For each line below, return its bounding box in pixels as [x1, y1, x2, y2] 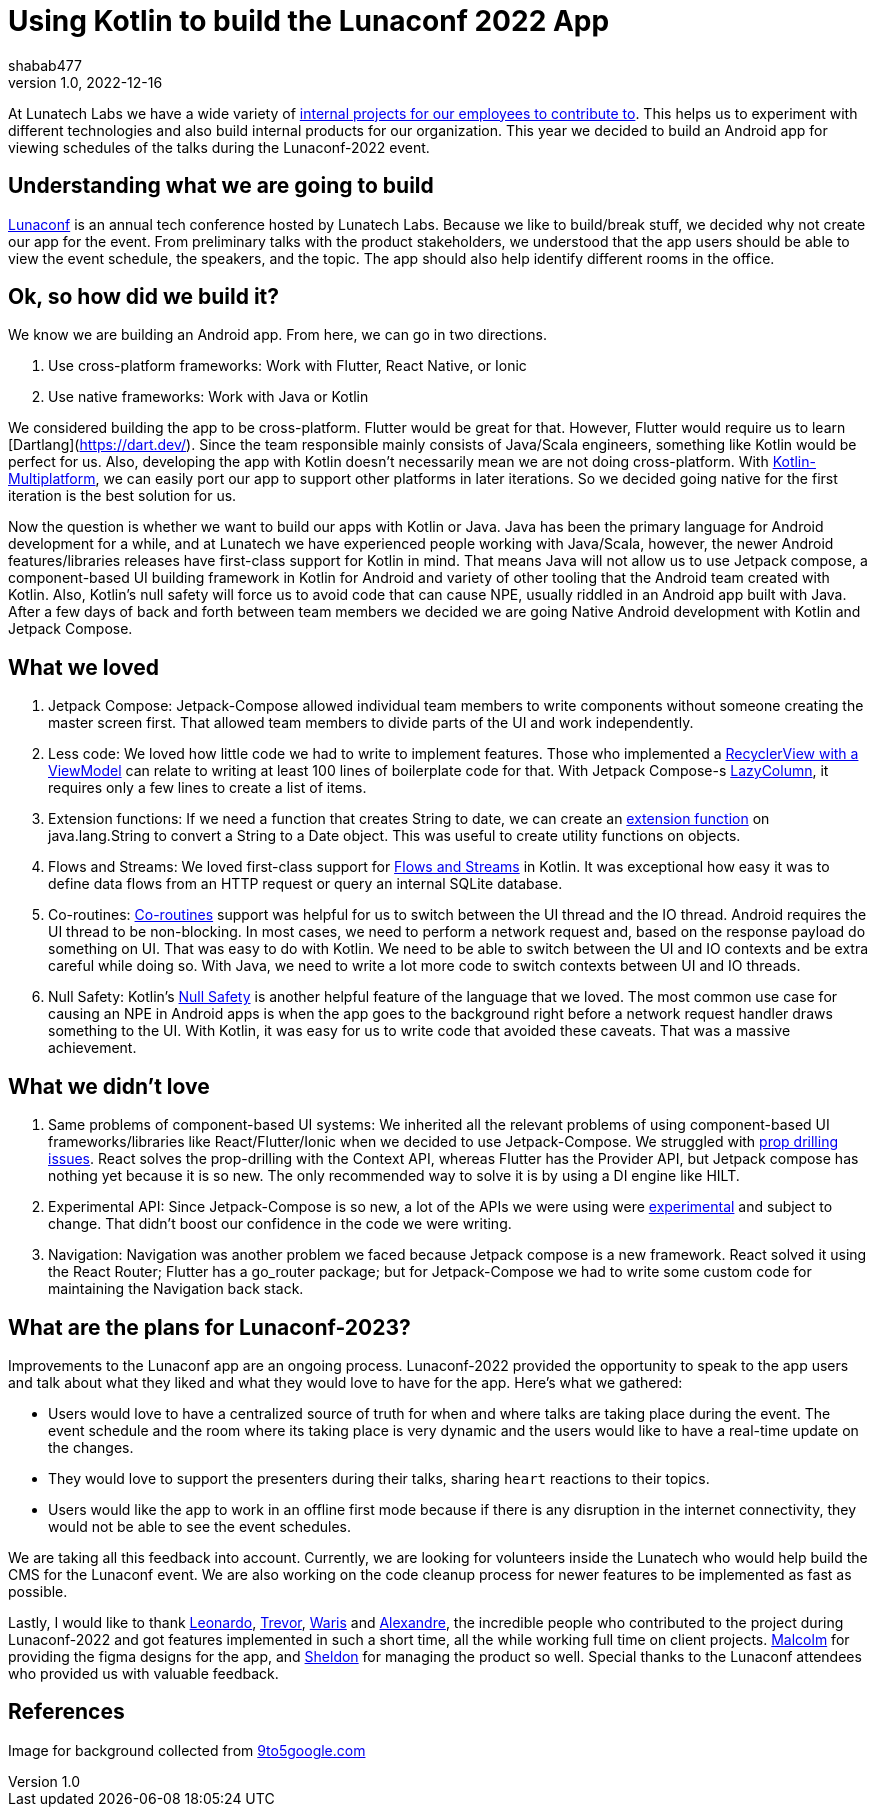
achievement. [48, 1039, 137, 1057]
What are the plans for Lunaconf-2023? [8, 1314, 411, 1340]
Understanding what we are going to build [8, 173, 434, 199]
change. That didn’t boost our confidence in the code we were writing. [48, 1215, 512, 1233]
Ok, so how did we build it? [8, 284, 280, 310]
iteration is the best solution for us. [8, 487, 237, 505]
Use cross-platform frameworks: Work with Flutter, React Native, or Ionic [48, 357, 527, 375]
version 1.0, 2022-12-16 [8, 73, 163, 91]
